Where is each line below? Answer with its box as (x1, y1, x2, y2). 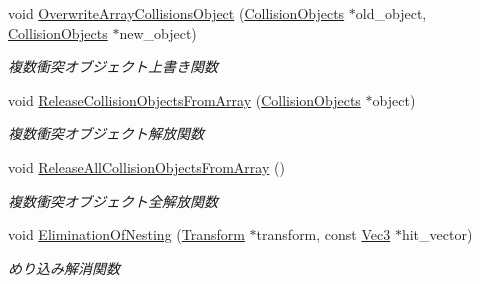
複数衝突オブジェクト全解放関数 (8, 190, 218, 211)
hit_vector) (401, 224, 473, 245)
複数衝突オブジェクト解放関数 (8, 123, 204, 144)
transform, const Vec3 (256, 224, 391, 245)
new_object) (119, 22, 197, 43)
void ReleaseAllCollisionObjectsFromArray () (8, 156, 285, 177)
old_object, (355, 3, 427, 23)
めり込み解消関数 (8, 257, 120, 278)
